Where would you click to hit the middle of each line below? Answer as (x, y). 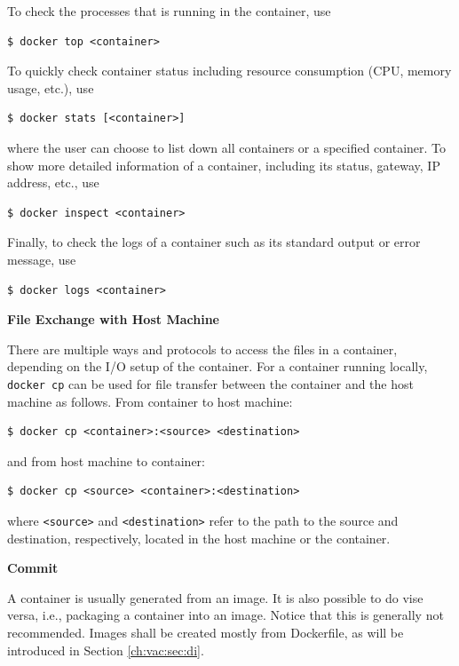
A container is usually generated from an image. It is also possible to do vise (215, 597)
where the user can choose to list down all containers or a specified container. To (227, 147)
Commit (33, 568)
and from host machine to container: (106, 460)
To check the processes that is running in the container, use (169, 11)
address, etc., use (53, 182)
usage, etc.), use (51, 87)
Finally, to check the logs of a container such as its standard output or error (214, 242)
